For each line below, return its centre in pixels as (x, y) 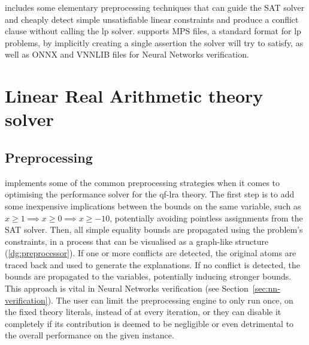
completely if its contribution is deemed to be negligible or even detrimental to (149, 323)
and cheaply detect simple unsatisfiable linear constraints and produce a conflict (152, 19)
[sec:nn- (266, 288)
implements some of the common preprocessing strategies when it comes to (143, 182)
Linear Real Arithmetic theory (134, 96)
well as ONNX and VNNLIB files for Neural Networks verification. (127, 54)
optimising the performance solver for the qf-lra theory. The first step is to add (150, 194)
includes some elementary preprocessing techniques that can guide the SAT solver (155, 7)
